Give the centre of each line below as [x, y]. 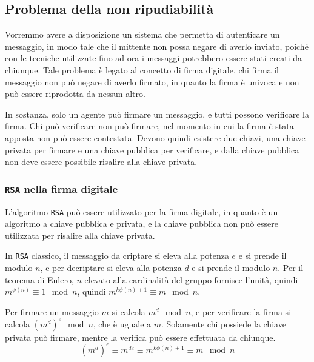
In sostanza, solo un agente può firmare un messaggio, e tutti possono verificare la [157, 114]
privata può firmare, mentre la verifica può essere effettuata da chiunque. [140, 337]
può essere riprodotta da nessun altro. [75, 94]
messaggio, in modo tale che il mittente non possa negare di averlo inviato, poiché [157, 46]
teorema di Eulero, [39, 279]
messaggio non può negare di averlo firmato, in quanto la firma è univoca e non [152, 82]
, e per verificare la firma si [241, 311]
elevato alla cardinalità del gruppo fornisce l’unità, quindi [191, 279]
